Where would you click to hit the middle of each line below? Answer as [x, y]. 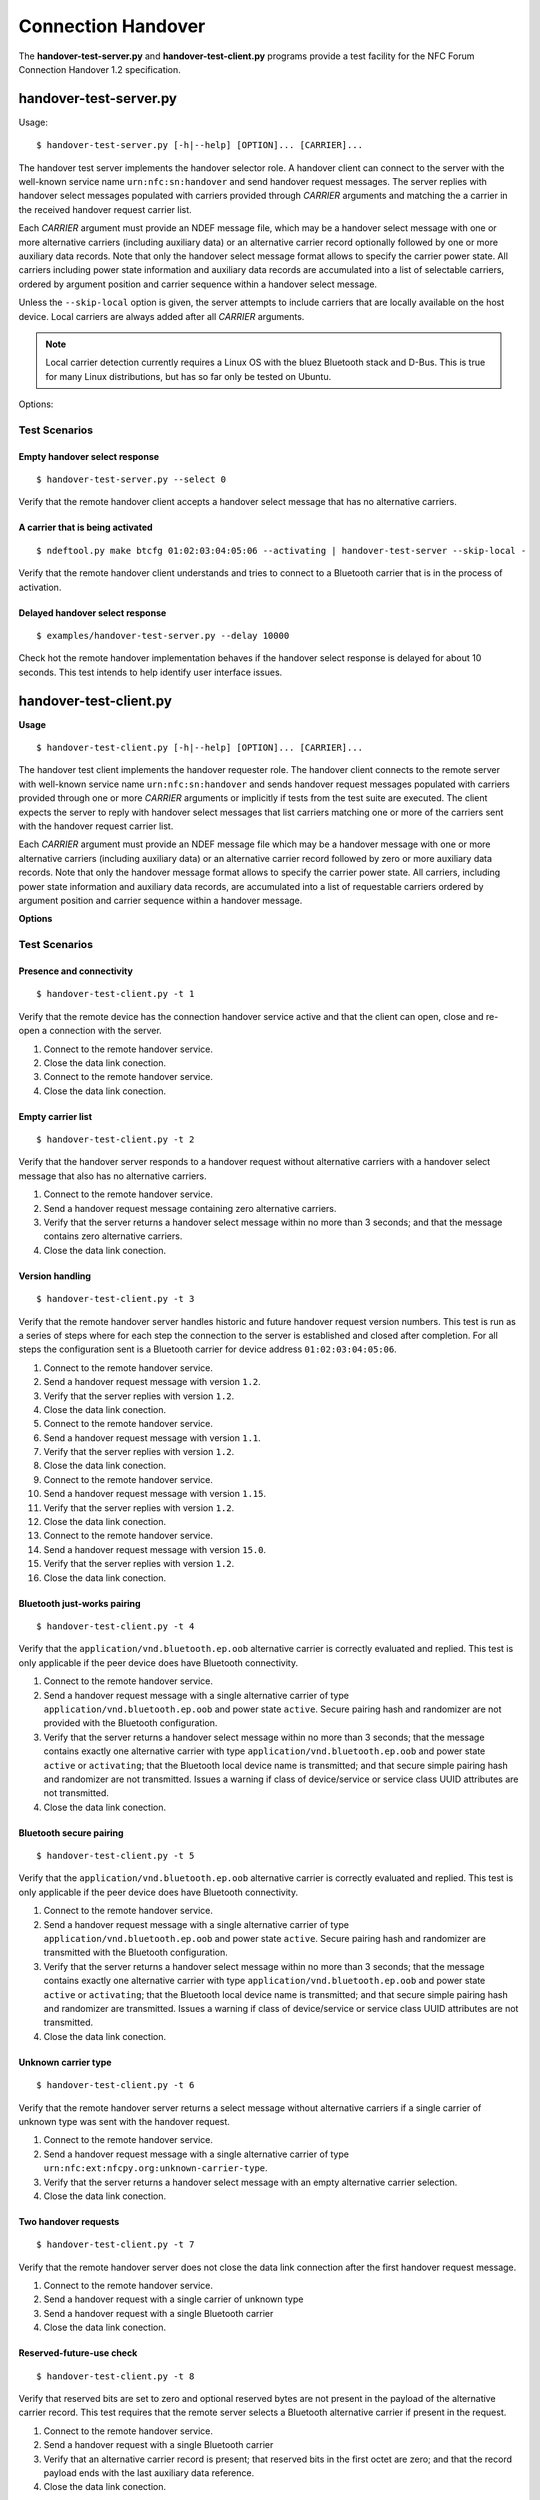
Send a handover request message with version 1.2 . [152, 1382]
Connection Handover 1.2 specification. [100, 69]
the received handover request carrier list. [105, 209]
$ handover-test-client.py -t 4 [115, 1626]
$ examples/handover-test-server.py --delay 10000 [163, 635]
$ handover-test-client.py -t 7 [115, 2244]
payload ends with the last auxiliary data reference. [149, 2472]
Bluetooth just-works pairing [79, 1603]
